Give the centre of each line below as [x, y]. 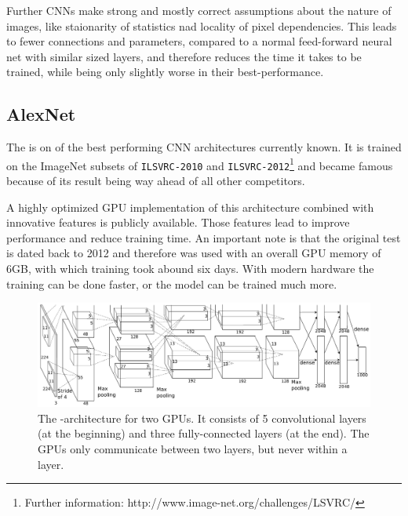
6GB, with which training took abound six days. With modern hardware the [190, 269]
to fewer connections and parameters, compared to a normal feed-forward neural [199, 41]
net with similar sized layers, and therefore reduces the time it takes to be [184, 56]
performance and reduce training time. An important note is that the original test [204, 237]
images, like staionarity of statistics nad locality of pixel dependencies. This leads [202, 25]
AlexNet [41, 114]
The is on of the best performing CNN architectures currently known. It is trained [204, 147]
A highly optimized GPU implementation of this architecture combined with [190, 207]
